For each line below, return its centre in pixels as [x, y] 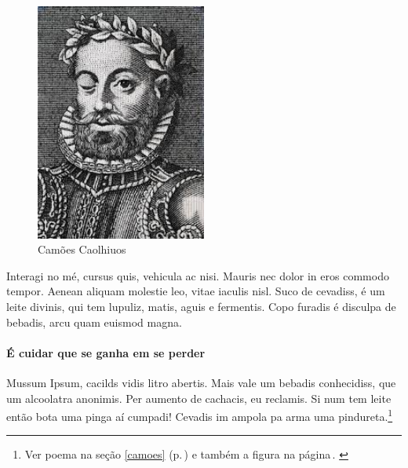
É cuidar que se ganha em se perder [106, 352]
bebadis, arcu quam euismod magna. [94, 322]
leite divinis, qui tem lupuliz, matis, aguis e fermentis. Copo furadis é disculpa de [201, 307]
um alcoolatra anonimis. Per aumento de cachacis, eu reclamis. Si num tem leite [199, 398]
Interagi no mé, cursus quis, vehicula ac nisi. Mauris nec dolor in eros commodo [198, 275]
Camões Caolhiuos [82, 249]
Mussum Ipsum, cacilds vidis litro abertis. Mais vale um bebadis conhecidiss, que [201, 383]
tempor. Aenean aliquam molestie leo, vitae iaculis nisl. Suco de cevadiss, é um [196, 291]
